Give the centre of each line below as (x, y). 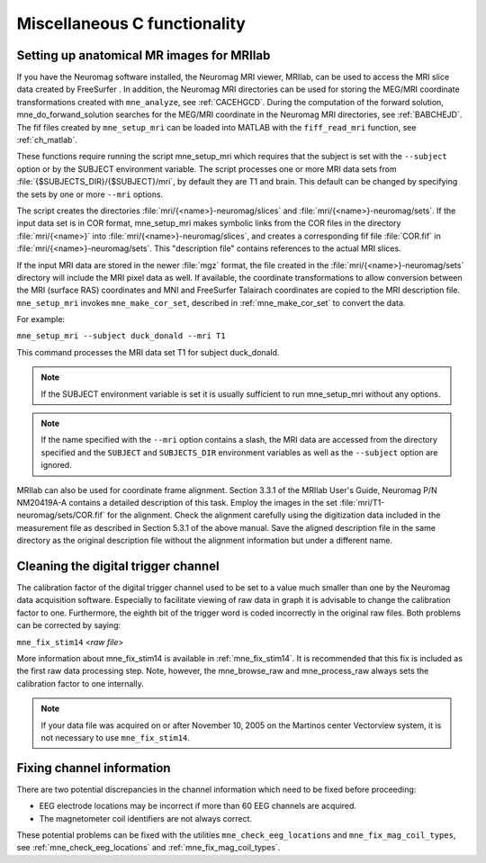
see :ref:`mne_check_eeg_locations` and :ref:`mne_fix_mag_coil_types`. (148, 848)
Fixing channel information (94, 768)
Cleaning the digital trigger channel (118, 566)
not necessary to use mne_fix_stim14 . (116, 737)
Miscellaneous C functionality (131, 23)
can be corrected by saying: (69, 625)
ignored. (56, 465)
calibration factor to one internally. (80, 683)
